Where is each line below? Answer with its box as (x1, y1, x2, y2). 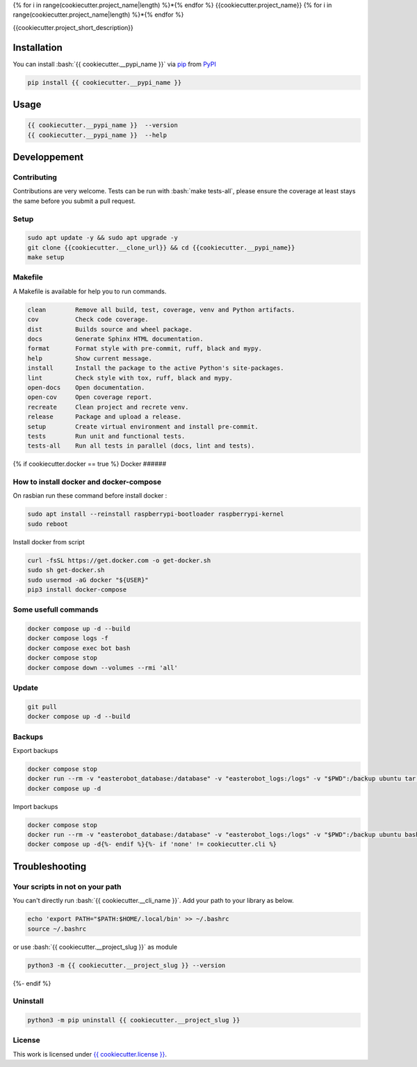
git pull (27, 703, 58, 710)
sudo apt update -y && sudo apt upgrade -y (27, 234, 179, 242)
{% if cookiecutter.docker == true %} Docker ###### (13, 459, 167, 469)
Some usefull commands (13, 605, 99, 614)
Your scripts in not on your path (13, 881, 122, 891)
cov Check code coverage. (27, 316, 149, 323)
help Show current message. (27, 355, 153, 362)
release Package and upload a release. (27, 413, 182, 421)
